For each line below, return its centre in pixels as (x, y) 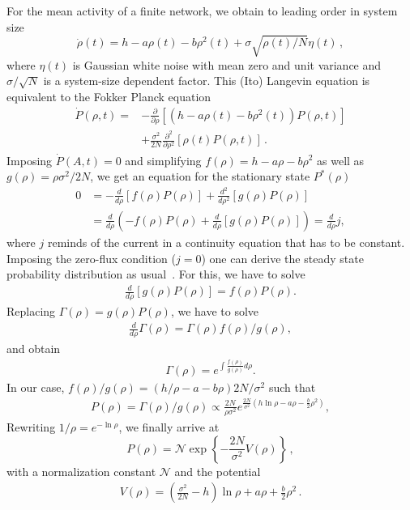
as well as (341, 160)
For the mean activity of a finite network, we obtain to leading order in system (202, 11)
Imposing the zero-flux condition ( (91, 258)
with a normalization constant (81, 471)
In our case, (36, 387)
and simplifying (163, 160)
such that (292, 387)
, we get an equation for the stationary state (200, 176)
